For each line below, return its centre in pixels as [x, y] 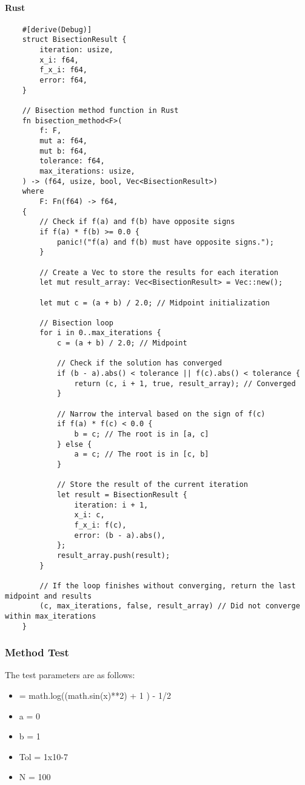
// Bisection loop [76, 323]
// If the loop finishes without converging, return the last [168, 586]
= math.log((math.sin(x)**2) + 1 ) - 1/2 [95, 695]
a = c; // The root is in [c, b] [142, 454]
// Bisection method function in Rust [100, 111]
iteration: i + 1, [111, 505]
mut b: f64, [64, 151]
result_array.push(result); [113, 555]
